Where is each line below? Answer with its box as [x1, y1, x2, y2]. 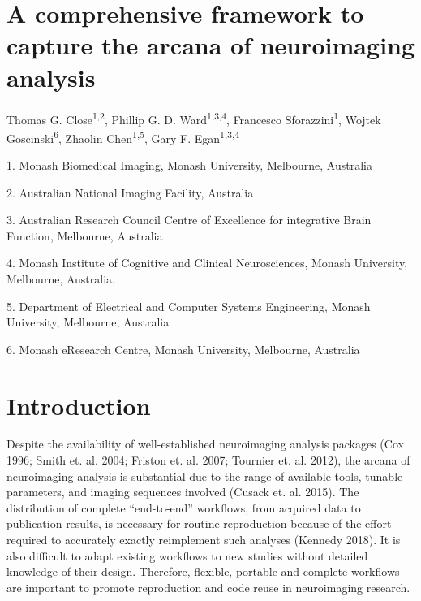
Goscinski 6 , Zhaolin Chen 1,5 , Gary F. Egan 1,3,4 [6, 127, 240, 146]
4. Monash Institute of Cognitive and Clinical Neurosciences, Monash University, [6, 254, 408, 271]
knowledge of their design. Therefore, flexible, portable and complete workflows [6, 563, 400, 580]
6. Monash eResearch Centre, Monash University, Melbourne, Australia [6, 340, 360, 357]
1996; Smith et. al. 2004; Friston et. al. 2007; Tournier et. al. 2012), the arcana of [6, 452, 410, 469]
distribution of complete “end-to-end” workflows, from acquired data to [6, 499, 361, 516]
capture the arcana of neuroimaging [6, 28, 415, 62]
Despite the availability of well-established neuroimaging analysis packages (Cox [6, 435, 404, 452]
